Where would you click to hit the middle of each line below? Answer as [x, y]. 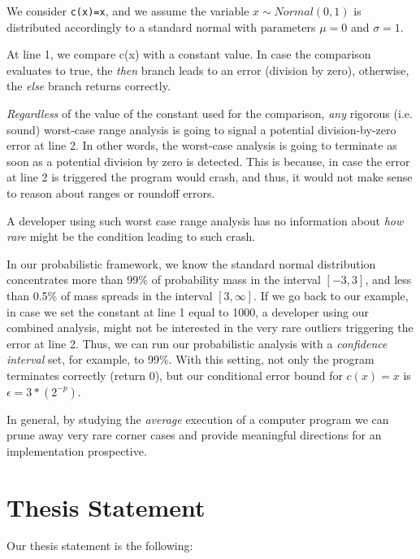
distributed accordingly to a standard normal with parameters [161, 26]
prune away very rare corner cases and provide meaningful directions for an [194, 435]
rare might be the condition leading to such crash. [131, 236]
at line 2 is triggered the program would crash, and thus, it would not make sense [210, 177]
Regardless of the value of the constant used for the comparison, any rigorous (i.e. [210, 114]
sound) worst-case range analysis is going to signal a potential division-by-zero [201, 129]
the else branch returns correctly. [89, 86]
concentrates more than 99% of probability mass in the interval [164, 279]
